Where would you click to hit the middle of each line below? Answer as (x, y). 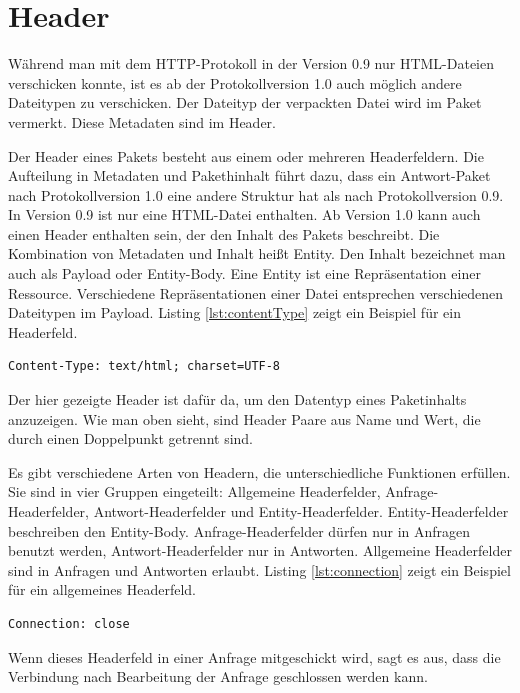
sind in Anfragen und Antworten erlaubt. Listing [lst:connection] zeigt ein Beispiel (259, 569)
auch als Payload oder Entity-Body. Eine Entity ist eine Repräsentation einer (244, 273)
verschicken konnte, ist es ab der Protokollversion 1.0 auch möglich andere (235, 82)
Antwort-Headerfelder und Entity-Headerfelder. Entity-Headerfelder (301, 511)
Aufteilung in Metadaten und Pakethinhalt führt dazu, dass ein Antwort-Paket (249, 175)
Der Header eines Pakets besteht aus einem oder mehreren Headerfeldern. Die (246, 155)
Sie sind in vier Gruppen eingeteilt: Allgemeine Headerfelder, (194, 491)
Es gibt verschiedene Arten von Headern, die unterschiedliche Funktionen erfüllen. (259, 471)
